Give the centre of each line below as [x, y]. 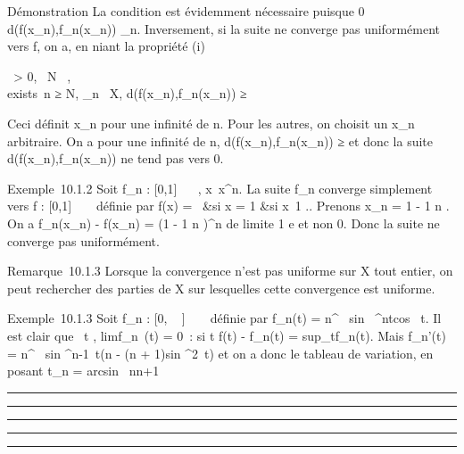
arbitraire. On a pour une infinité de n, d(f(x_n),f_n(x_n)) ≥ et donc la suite [220, 140]
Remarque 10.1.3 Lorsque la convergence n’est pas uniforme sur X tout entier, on [230, 271]
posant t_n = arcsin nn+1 [83, 371]
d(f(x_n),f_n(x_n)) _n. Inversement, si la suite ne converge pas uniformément [224, 28]
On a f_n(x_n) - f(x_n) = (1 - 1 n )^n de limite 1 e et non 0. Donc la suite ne [224, 223]
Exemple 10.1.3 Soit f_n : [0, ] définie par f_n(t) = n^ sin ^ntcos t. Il [224, 318]
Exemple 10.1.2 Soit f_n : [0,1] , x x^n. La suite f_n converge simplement [220, 188]
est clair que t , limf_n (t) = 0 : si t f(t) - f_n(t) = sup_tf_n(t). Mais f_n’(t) [227, 335]
